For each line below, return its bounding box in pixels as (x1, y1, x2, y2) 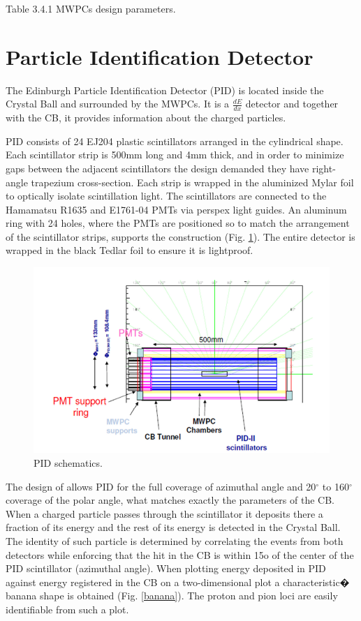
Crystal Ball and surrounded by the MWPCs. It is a (6, 96, 230, 111)
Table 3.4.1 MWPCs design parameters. (6, 1, 176, 15)
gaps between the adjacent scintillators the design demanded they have (6, 160, 309, 175)
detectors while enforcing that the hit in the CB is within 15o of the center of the (6, 547, 354, 562)
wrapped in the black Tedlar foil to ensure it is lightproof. (6, 243, 253, 257)
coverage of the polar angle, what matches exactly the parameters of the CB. (6, 493, 335, 507)
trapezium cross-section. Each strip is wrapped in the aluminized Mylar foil (31, 174, 354, 189)
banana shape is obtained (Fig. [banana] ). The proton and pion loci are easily (6, 588, 338, 603)
